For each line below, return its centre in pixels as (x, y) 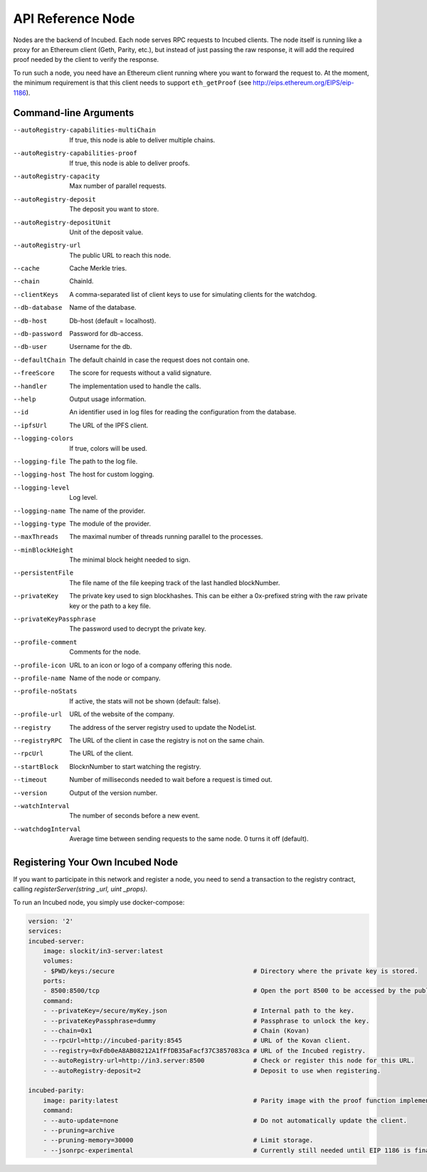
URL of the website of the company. (122, 714)
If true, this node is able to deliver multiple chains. (142, 140)
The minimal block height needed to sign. (130, 560)
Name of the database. (103, 308)
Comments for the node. (105, 652)
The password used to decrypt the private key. (138, 629)
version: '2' (51, 921)
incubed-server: (57, 941)
